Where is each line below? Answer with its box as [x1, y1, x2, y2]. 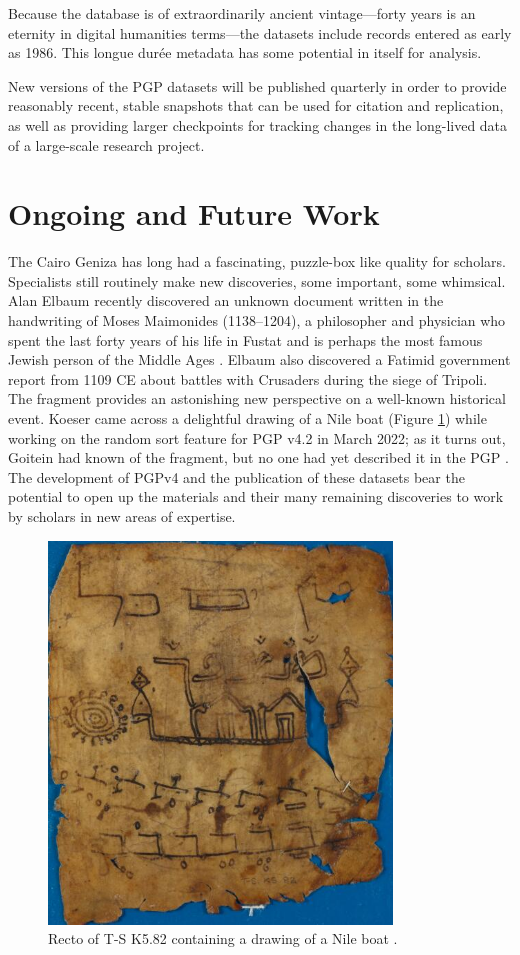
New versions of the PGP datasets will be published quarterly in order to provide [8, 75, 507, 96]
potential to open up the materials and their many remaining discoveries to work [8, 486, 504, 507]
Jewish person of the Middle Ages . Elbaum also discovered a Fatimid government [8, 349, 511, 370]
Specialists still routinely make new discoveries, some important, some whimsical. [8, 270, 506, 291]
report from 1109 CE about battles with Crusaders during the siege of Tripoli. [8, 368, 488, 389]
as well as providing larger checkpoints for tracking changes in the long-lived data [8, 114, 508, 135]
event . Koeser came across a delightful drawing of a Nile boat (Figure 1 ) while [8, 408, 487, 429]
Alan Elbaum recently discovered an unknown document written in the [8, 290, 444, 311]
